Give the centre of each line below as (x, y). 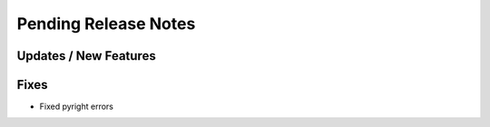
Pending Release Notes (106, 24)
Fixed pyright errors (76, 107)
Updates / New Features (86, 56)
